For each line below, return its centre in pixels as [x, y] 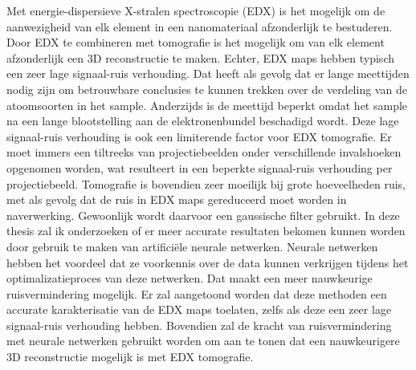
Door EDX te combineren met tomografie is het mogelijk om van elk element [196, 42]
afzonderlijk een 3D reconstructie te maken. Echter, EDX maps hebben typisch [200, 57]
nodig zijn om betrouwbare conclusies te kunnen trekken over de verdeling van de [207, 89]
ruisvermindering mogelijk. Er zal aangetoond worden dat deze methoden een [197, 293]
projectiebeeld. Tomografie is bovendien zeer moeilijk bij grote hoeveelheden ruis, [206, 183]
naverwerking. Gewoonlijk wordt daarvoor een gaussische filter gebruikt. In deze [203, 215]
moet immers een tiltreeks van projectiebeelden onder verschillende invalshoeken [204, 152]
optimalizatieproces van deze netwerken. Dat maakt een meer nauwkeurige [190, 278]
